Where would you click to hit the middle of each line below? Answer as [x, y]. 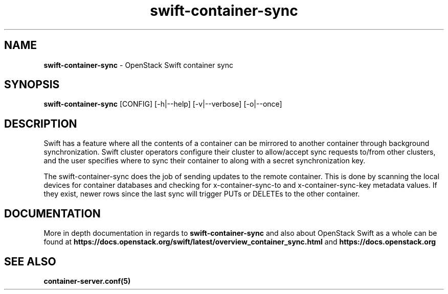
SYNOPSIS [32, 85]
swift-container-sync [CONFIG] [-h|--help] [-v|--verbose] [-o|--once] [163, 104]
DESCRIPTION [41, 124]
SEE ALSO [30, 261]
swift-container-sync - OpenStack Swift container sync [138, 65]
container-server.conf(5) [87, 281]
